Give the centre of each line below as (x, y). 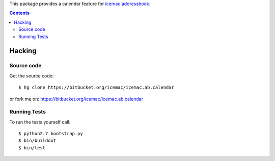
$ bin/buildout (37, 141)
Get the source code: (32, 75)
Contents (20, 13)
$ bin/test (32, 148)
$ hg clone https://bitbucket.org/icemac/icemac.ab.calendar (96, 88)
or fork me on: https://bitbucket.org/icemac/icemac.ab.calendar (76, 99)
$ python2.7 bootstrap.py (51, 134)
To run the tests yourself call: (40, 122)
